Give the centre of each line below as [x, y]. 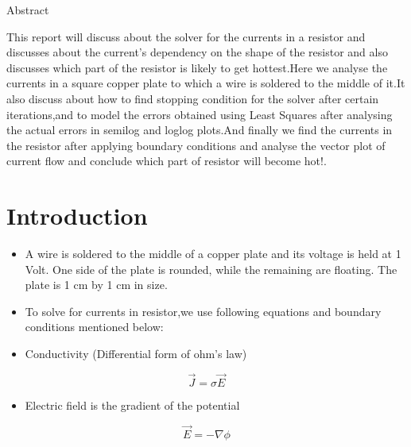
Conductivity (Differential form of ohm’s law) [136, 354]
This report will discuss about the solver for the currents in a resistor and [186, 36]
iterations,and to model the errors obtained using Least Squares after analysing [200, 114]
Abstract [28, 10]
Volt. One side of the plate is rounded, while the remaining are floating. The [211, 269]
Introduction [77, 216]
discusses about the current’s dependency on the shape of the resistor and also [197, 52]
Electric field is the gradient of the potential [132, 405]
